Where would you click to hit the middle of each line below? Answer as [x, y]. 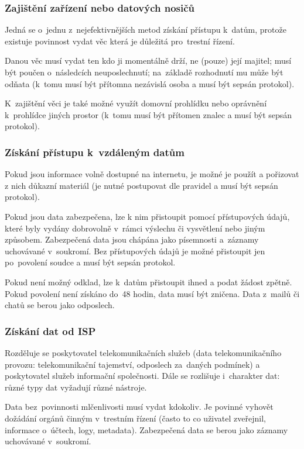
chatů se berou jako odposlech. [60, 305]
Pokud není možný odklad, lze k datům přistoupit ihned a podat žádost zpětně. [148, 282]
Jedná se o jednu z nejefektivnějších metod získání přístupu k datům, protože [146, 30]
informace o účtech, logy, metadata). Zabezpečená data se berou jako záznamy [146, 429]
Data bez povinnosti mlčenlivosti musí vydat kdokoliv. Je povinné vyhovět [139, 407]
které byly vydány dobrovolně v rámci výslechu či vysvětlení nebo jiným [135, 228]
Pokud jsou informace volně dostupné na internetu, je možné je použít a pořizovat [152, 174]
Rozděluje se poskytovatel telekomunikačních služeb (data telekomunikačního [143, 352]
